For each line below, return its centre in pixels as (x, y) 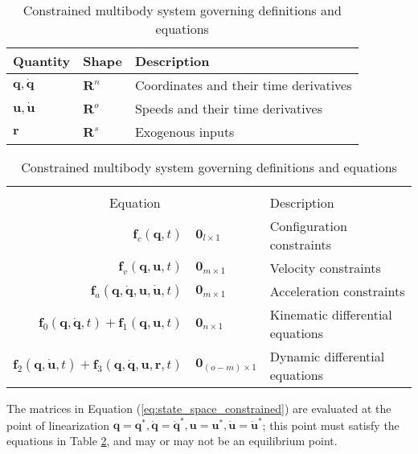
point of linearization (58, 425)
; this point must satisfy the (331, 425)
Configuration (308, 226)
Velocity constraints (325, 268)
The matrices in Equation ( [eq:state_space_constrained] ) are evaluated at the (199, 408)
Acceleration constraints (337, 291)
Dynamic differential (327, 356)
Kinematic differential (331, 314)
